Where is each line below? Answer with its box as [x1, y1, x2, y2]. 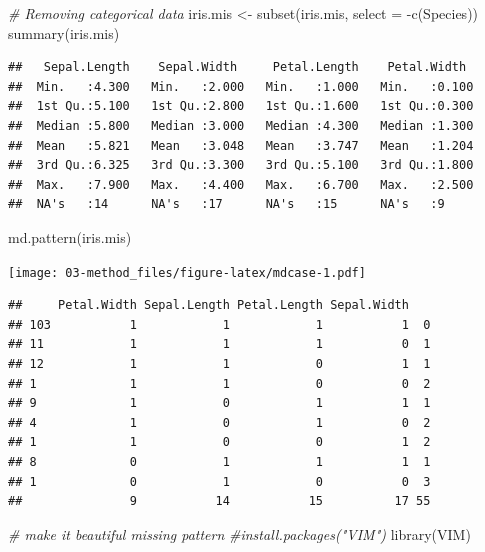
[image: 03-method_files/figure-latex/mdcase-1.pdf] [8, 265, 366, 280]
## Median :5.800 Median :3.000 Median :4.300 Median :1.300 [8, 118, 474, 133]
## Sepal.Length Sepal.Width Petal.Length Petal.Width [8, 60, 467, 75]
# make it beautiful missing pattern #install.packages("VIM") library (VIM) [8, 523, 471, 544]
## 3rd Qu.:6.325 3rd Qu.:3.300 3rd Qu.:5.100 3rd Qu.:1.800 [8, 158, 474, 173]
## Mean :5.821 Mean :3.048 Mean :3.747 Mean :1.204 [8, 138, 474, 153]
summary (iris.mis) [8, 22, 120, 43]
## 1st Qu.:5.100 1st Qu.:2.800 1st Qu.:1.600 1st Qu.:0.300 [8, 99, 474, 114]
